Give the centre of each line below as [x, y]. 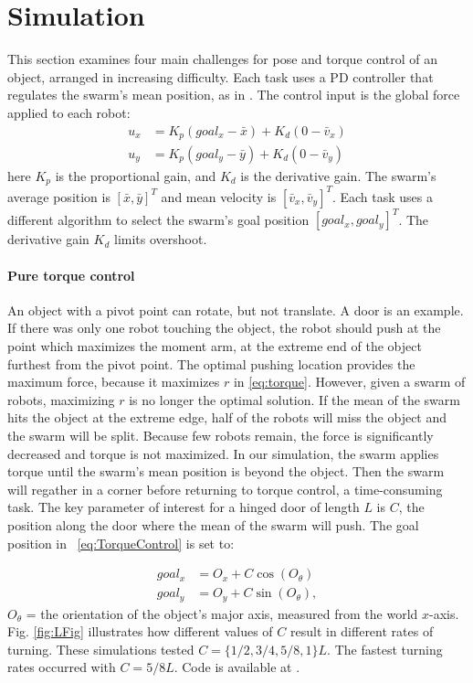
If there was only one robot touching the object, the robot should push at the [224, 328]
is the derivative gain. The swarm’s [338, 176]
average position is [59, 196]
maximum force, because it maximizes [114, 382]
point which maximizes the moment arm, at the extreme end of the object [215, 346]
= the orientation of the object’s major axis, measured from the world [222, 613]
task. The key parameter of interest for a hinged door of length [184, 507]
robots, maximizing [61, 399]
